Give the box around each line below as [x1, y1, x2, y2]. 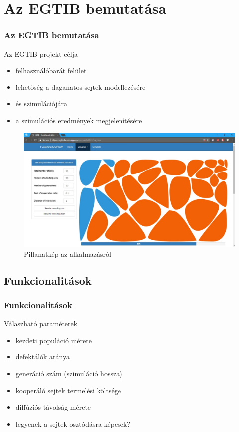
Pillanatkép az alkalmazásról [24, 248, 111, 259]
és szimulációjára [15, 98, 68, 109]
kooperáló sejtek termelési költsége [15, 385, 121, 395]
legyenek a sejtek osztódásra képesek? [15, 418, 130, 429]
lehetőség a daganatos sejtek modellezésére [15, 82, 146, 92]
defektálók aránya [15, 351, 70, 362]
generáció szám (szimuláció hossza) [15, 368, 122, 378]
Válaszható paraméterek [4, 318, 78, 329]
